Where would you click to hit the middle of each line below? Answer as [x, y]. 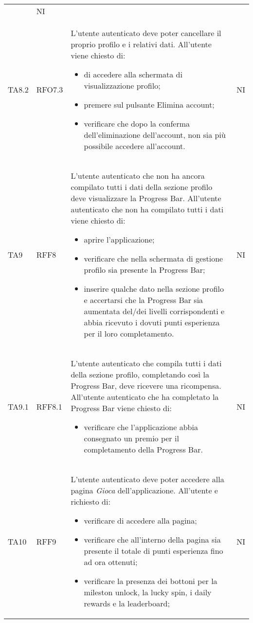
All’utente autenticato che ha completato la [145, 397]
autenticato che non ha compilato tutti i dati [147, 209]
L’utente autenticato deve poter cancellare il [146, 33]
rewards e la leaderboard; [127, 603]
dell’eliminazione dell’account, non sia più [155, 135]
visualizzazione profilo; [122, 85]
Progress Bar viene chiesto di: [121, 408]
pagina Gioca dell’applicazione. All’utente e [144, 490]
